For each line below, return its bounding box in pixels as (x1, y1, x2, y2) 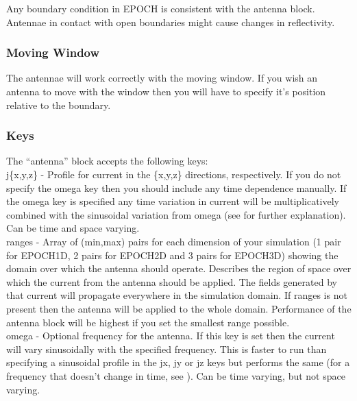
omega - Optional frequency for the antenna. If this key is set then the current (6, 328, 335, 343)
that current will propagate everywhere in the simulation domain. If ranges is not (6, 288, 347, 302)
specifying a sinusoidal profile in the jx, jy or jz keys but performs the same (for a (6, 355, 350, 369)
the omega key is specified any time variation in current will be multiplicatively (6, 194, 339, 208)
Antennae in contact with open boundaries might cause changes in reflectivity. (6, 14, 335, 29)
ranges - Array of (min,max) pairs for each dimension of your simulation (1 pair (6, 234, 341, 248)
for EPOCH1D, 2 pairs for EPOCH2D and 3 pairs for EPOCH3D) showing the (6, 247, 338, 262)
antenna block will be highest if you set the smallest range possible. (6, 315, 290, 329)
